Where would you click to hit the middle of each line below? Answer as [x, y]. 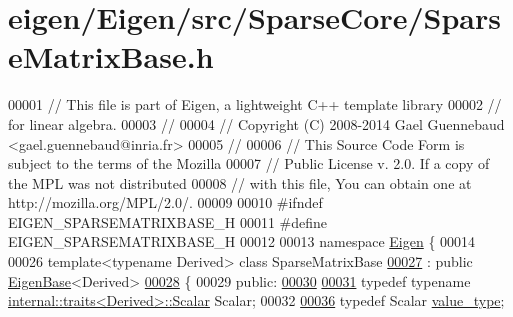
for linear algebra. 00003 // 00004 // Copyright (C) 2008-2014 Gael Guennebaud [256, 123]
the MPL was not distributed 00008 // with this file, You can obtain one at [240, 182]
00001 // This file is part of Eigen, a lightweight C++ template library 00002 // [255, 104]
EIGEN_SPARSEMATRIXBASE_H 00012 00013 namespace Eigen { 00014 [242, 241]
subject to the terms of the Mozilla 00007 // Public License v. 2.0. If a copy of [249, 163]
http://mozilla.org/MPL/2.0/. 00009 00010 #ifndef [165, 202]
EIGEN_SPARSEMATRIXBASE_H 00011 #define [168, 221]
